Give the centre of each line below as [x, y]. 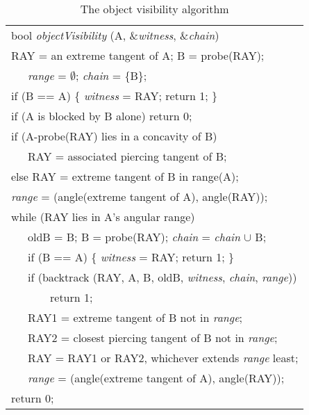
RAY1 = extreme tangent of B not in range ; [135, 317]
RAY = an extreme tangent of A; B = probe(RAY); [138, 55]
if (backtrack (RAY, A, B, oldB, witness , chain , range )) [162, 277]
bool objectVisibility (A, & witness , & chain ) [115, 35]
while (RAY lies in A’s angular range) [103, 217]
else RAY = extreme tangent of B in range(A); [125, 176]
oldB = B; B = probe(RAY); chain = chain [134, 237]
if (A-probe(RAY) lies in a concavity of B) [114, 136]
